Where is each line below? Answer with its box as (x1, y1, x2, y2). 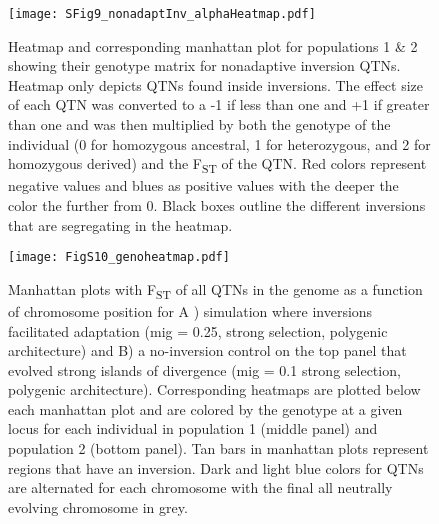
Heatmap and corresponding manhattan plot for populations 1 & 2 (8, 35, 418, 56)
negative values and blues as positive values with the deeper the (8, 175, 399, 196)
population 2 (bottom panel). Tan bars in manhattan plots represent (8, 438, 429, 459)
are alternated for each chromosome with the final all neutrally (8, 477, 393, 498)
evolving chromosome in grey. (8, 496, 188, 517)
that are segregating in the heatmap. (8, 214, 233, 235)
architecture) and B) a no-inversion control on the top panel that (8, 340, 407, 361)
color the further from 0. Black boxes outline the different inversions (8, 194, 426, 215)
